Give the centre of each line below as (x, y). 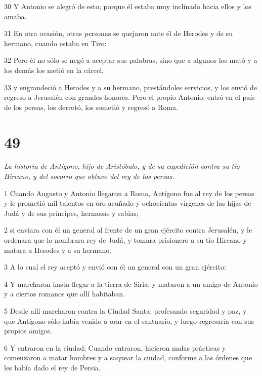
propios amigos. (28, 331)
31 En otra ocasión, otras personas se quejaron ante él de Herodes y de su (119, 33)
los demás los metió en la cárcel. (54, 70)
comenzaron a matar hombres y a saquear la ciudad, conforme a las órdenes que (128, 358)
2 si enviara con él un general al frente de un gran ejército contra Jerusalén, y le (128, 230)
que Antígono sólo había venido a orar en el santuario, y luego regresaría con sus (129, 321)
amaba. (15, 16)
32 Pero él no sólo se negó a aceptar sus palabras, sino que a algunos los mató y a (131, 60)
